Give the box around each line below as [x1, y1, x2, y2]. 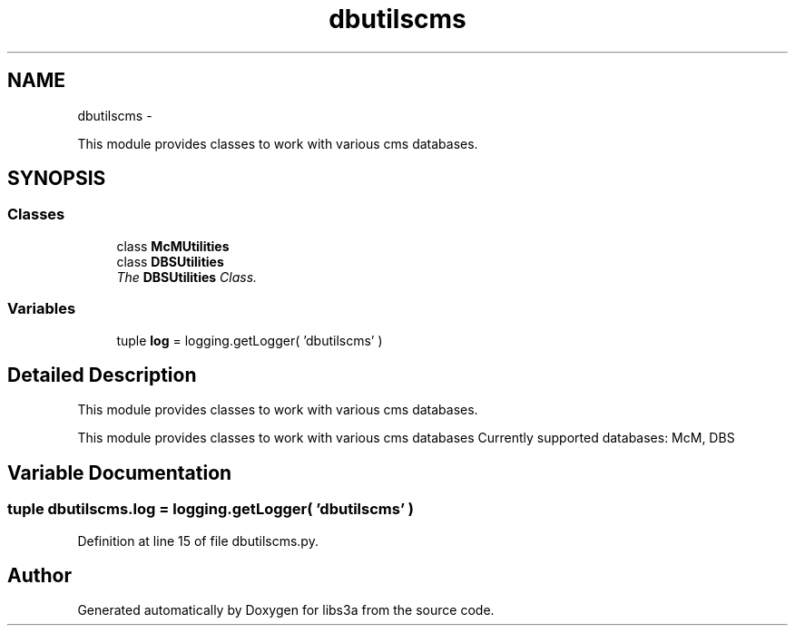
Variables [7, 299, 76, 318]
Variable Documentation [7, 461, 232, 484]
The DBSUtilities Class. [116, 268, 258, 285]
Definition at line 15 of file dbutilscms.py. [77, 532, 319, 549]
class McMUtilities [116, 238, 230, 254]
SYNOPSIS [7, 167, 106, 190]
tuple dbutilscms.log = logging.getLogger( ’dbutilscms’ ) [7, 500, 415, 519]
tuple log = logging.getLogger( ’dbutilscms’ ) [116, 332, 383, 348]
